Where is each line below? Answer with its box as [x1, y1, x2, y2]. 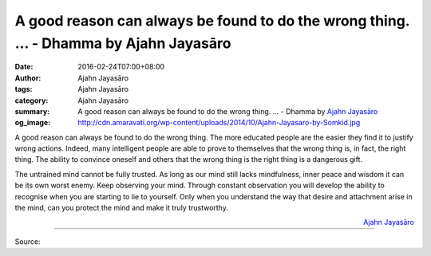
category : [14, 96, 49, 105]
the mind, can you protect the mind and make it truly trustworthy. [14, 203, 229, 213]
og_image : [14, 118, 51, 128]
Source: [14, 236, 41, 246]
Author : [14, 73, 42, 83]
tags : [14, 85, 33, 94]
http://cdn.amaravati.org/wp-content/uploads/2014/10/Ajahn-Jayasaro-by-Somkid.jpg [77, 118, 361, 128]
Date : [14, 62, 34, 72]
